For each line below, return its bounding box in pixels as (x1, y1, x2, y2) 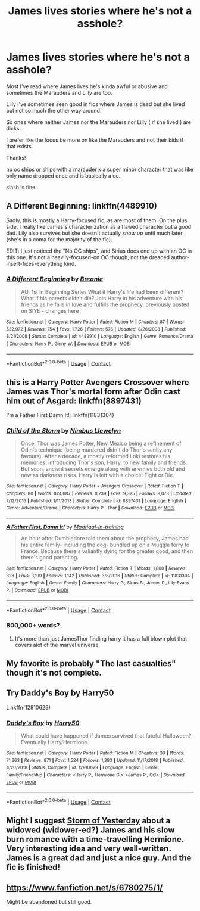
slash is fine (6, 184, 36, 191)
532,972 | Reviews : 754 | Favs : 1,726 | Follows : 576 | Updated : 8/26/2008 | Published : (6, 326, 186, 332)
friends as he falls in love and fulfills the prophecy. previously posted (20, 301, 190, 308)
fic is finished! (6, 862, 61, 872)
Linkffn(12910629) (6, 704, 51, 711)
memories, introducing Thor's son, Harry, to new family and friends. (20, 459, 187, 466)
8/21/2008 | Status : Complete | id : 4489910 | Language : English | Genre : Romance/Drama (6, 334, 193, 340)
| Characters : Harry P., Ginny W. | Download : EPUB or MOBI (6, 341, 131, 347)
